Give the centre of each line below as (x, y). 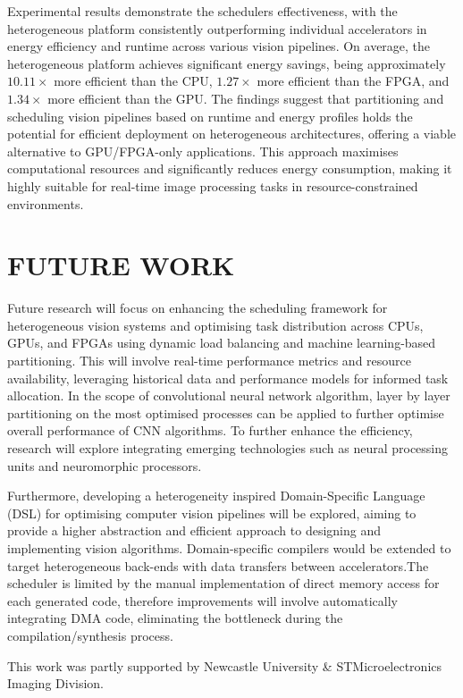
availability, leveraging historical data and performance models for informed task (228, 378)
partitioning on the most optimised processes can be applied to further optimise (226, 412)
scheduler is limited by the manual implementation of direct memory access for (223, 583)
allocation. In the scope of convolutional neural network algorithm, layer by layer (229, 395)
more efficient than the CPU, (133, 81)
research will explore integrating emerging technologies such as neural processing (228, 448)
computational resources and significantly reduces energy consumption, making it (230, 168)
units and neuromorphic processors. (105, 465)
